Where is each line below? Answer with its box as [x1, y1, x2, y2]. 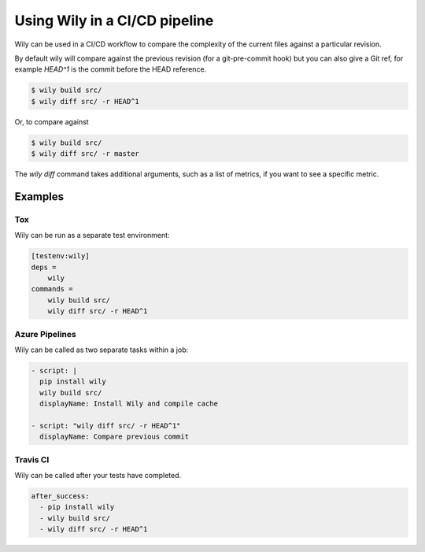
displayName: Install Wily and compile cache [39, 399, 218, 409]
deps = [31, 262, 57, 272]
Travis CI [14, 454, 50, 465]
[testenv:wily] [31, 252, 90, 261]
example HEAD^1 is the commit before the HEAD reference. [14, 65, 207, 74]
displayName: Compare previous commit [39, 432, 189, 441]
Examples [14, 190, 65, 203]
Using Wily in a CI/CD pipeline [14, 12, 214, 29]
